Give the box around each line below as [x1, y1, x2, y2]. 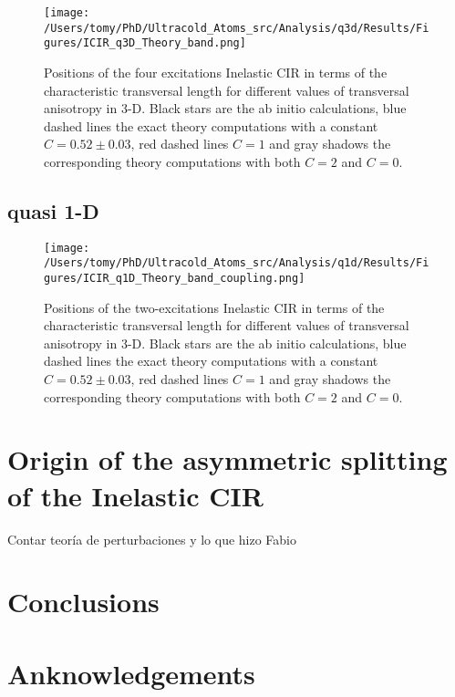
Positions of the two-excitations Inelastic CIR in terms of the [44, 297, 385, 317]
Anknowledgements [7, 654, 255, 692]
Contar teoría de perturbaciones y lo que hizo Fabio [7, 529, 297, 548]
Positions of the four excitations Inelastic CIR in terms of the [44, 62, 388, 81]
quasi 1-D [7, 196, 99, 224]
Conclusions [7, 583, 160, 620]
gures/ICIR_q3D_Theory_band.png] [44, 36, 246, 50]
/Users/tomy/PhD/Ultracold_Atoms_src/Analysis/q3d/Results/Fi [44, 21, 429, 35]
